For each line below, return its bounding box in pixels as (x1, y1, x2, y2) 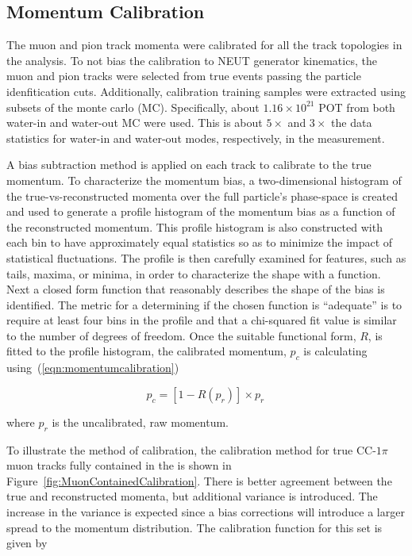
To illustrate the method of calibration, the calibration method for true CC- (6, 441, 376, 458)
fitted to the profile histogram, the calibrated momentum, (6, 343, 287, 359)
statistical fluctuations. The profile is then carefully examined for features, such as (6, 249, 406, 266)
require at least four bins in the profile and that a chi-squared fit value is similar (6, 312, 397, 328)
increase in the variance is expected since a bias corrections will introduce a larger (6, 504, 405, 520)
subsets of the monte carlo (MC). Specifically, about (6, 98, 260, 115)
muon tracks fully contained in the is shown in (6, 457, 232, 474)
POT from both (318, 98, 395, 115)
